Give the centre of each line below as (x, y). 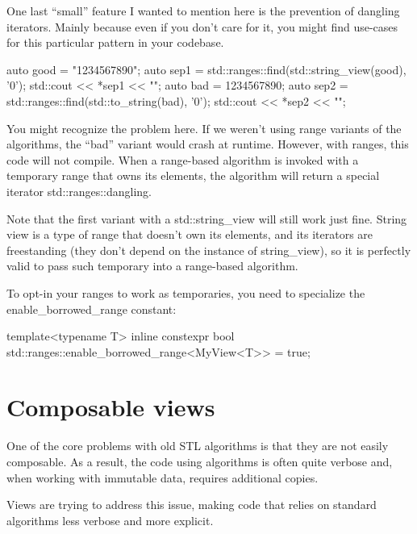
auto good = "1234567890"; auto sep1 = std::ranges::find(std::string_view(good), (206, 69)
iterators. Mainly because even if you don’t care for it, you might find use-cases (202, 26)
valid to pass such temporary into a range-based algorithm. (152, 266)
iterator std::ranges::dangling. (79, 191)
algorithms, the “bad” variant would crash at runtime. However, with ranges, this (208, 144)
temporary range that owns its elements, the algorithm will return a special (193, 175)
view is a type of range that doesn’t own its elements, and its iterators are (190, 234)
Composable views (111, 407)
